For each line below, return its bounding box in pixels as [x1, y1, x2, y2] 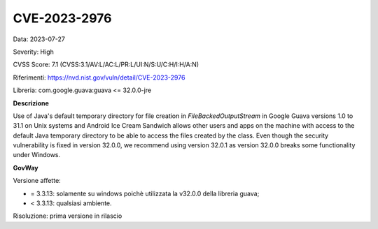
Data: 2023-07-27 [13, 35, 66, 43]
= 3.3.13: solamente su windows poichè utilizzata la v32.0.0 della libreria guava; [30, 189, 260, 198]
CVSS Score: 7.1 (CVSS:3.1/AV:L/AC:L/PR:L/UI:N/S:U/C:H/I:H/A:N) [13, 60, 199, 69]
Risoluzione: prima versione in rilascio [13, 212, 122, 220]
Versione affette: [13, 177, 61, 185]
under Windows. [13, 151, 61, 159]
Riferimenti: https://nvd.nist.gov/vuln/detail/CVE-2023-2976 [13, 73, 185, 82]
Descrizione [13, 98, 49, 108]
